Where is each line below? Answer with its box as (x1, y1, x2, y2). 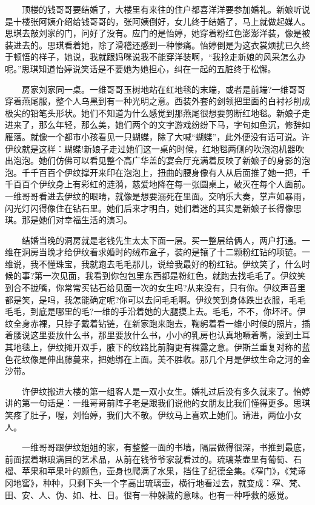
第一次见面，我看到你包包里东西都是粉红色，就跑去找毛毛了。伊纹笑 (34, 269, 306, 282)
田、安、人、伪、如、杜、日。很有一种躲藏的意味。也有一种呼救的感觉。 (5, 488, 293, 501)
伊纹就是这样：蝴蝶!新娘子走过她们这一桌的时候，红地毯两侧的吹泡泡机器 (5, 142, 296, 155)
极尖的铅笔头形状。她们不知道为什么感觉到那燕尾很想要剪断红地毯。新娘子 (5, 106, 302, 119)
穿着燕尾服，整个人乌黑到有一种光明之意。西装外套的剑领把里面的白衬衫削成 (5, 95, 310, 107)
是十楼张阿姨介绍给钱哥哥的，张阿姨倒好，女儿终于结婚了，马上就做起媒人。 (5, 15, 310, 27)
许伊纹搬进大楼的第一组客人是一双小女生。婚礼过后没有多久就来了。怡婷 (21, 384, 310, 397)
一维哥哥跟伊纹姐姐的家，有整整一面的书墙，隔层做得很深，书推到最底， (21, 441, 310, 453)
